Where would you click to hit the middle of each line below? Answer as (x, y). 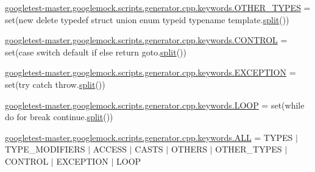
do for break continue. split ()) (59, 117)
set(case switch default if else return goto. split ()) (96, 52)
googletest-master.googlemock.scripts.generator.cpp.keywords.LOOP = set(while (155, 105)
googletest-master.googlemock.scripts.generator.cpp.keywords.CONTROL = (146, 40)
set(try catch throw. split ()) (55, 84)
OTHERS (189, 149)
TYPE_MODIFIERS (45, 149)
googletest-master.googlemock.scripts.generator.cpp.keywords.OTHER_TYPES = (158, 7)
